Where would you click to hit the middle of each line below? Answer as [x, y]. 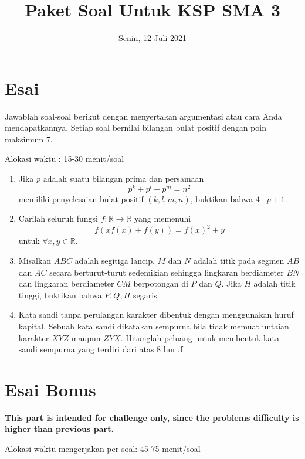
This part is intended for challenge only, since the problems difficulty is [152, 417]
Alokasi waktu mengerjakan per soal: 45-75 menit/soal [103, 449]
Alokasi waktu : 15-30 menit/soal [65, 159]
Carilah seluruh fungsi [58, 218]
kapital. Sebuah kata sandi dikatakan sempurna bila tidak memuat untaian [154, 326]
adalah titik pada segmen [239, 260]
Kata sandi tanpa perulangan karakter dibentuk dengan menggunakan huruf [156, 314]
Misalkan [35, 260]
